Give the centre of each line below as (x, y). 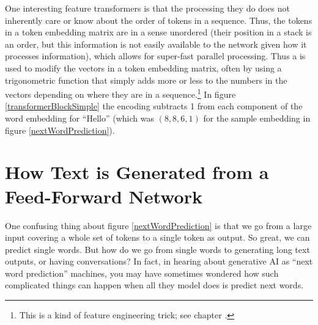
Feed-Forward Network (104, 196)
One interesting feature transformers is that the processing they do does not (147, 8)
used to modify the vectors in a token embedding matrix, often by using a (143, 68)
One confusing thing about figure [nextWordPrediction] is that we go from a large (158, 225)
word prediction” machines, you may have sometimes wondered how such (142, 273)
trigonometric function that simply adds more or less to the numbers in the (146, 80)
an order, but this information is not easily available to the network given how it (156, 44)
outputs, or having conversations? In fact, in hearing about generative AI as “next (159, 261)
